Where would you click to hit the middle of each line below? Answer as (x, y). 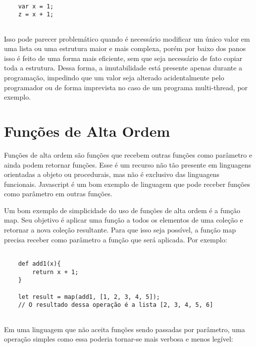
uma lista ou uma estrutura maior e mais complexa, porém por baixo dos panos (125, 48)
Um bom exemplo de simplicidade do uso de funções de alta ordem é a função (122, 210)
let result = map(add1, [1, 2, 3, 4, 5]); (89, 297)
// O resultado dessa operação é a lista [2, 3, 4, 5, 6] (116, 305)
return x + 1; (55, 272)
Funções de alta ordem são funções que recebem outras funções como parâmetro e (128, 154)
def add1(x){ (39, 263)
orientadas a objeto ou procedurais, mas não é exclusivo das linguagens (112, 174)
